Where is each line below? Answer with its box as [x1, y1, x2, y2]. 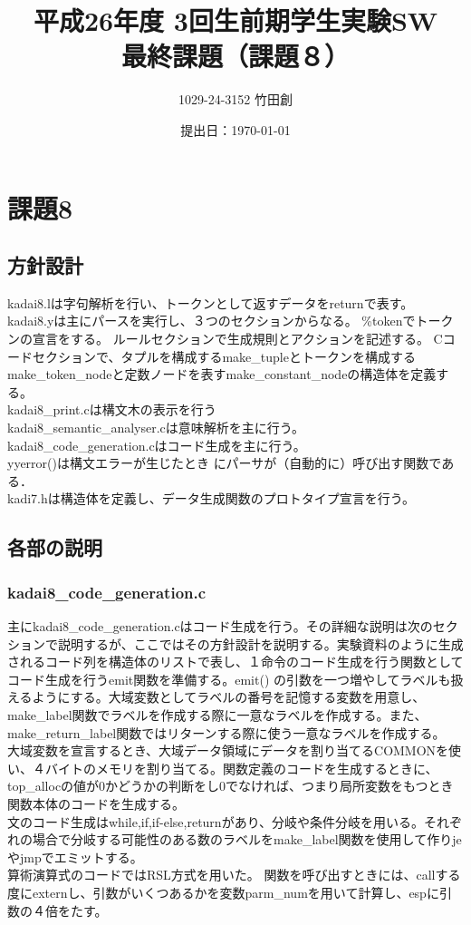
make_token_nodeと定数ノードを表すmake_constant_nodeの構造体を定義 [7, 365, 437, 384]
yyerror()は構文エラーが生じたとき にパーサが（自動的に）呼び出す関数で [7, 453, 442, 472]
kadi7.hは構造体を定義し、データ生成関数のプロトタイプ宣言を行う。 [7, 489, 415, 508]
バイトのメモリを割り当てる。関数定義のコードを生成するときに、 [44, 758, 438, 777]
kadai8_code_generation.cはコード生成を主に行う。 [7, 435, 306, 454]
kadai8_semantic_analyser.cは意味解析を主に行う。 [7, 418, 304, 437]
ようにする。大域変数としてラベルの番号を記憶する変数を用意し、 [32, 687, 426, 706]
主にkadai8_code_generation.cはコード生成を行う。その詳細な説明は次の [7, 617, 433, 636]
